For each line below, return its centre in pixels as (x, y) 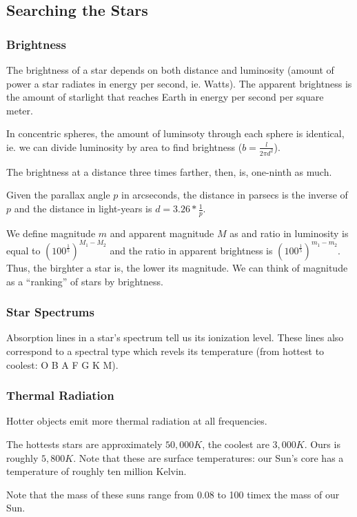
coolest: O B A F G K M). (62, 364)
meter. (20, 110)
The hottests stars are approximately (84, 444)
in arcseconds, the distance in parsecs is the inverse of (235, 195)
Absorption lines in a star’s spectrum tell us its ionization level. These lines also (175, 337)
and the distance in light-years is (83, 209)
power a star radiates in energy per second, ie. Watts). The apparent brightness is (179, 83)
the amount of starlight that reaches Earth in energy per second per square (165, 97)
